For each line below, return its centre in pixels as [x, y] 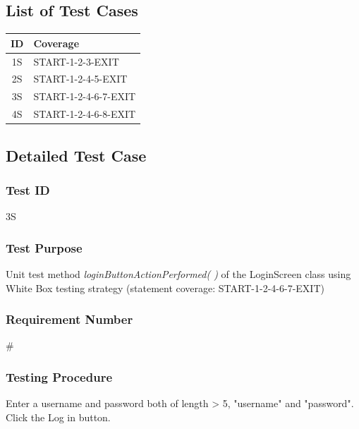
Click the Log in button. [58, 417]
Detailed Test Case [76, 155]
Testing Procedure [59, 376]
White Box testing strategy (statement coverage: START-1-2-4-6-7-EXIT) [165, 288]
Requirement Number [69, 319]
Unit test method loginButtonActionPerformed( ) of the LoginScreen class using [178, 273]
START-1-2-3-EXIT [76, 61]
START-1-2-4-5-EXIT [80, 79]
